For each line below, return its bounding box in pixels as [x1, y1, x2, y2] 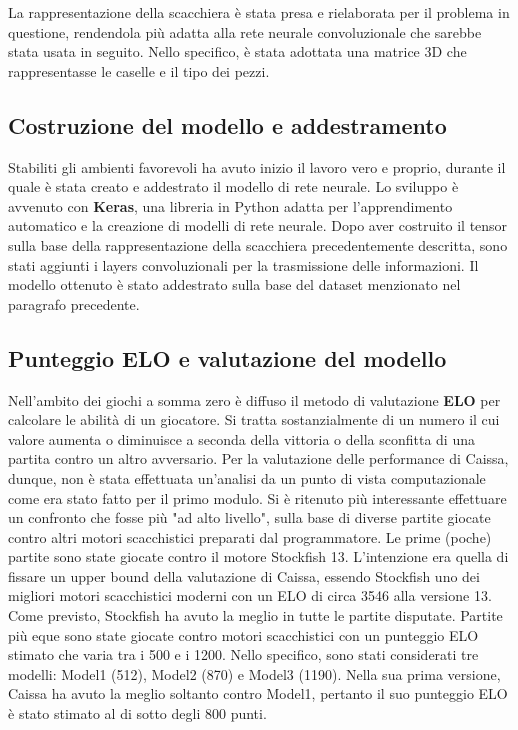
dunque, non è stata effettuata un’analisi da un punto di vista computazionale [8, 467, 486, 488]
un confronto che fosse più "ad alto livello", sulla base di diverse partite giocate [8, 507, 491, 528]
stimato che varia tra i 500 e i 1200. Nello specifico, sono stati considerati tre [8, 644, 479, 665]
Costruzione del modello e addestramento [8, 109, 447, 140]
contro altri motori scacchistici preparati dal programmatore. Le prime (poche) [8, 526, 492, 547]
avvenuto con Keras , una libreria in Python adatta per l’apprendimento [8, 195, 453, 216]
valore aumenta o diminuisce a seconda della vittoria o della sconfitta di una [8, 428, 475, 449]
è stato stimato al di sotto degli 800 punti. [8, 703, 267, 724]
